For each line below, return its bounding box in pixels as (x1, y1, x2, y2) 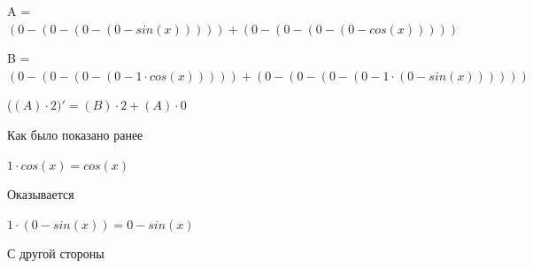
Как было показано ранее (7, 125, 143, 143)
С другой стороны (7, 244, 104, 263)
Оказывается (7, 185, 74, 203)
